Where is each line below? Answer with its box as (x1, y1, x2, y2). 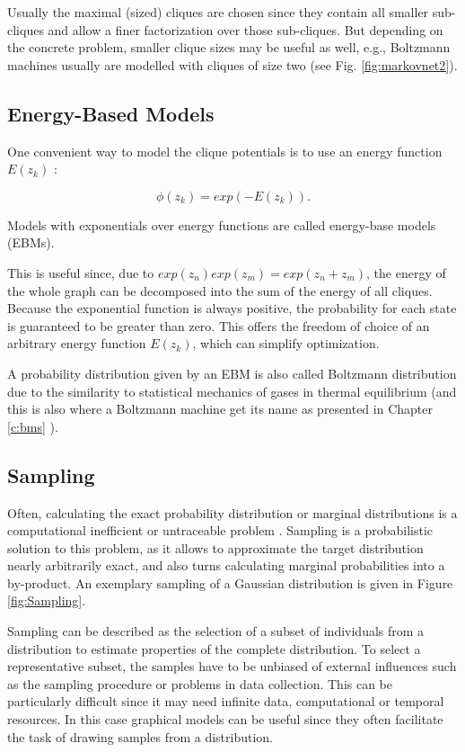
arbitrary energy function (7, 334, 146, 353)
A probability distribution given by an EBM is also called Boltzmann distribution (7, 363, 457, 382)
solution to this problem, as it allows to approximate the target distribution (7, 538, 424, 557)
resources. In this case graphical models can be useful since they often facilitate (7, 710, 443, 729)
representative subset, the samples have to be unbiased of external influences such (7, 657, 457, 676)
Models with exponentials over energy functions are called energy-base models (7, 215, 436, 234)
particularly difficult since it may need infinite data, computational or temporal (7, 692, 444, 711)
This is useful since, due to (7, 263, 154, 282)
